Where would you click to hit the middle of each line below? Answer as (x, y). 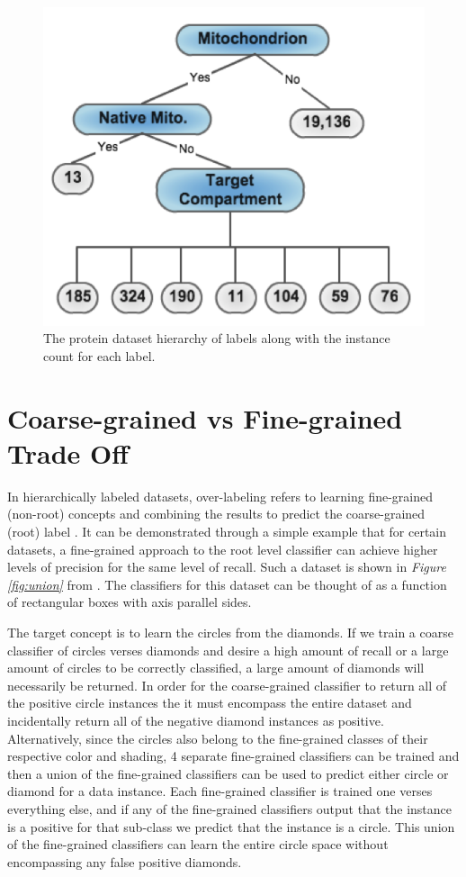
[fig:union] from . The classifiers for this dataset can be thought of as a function (227, 584)
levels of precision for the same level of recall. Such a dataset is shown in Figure (227, 567)
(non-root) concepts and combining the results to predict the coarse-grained (216, 514)
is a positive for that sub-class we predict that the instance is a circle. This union (231, 826)
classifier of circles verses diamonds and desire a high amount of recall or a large (228, 650)
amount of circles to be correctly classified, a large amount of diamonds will (216, 668)
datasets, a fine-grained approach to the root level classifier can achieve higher (223, 549)
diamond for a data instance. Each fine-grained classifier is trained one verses (220, 791)
